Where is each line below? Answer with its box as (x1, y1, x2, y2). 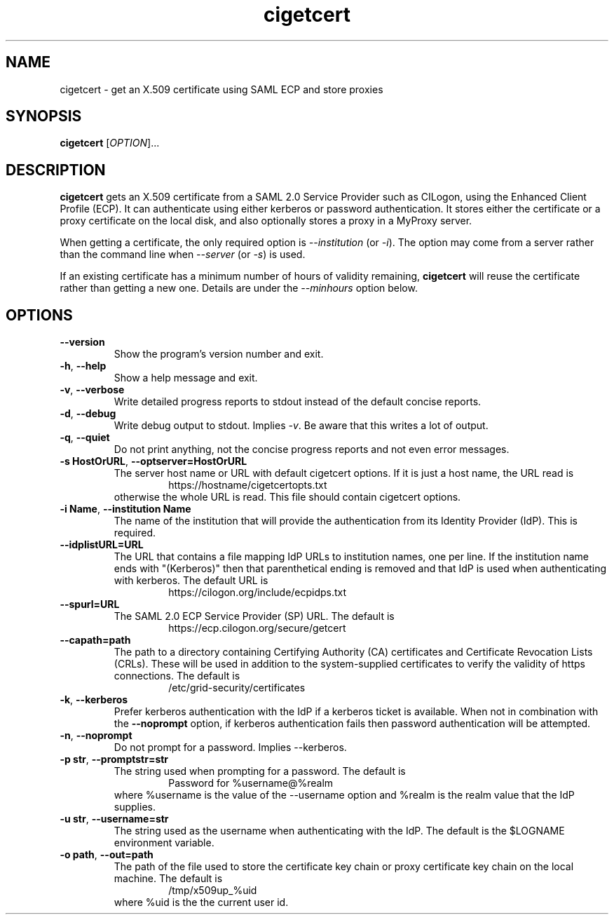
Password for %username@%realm (168, 777, 334, 790)
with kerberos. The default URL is (114, 574, 268, 587)
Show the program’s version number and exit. (114, 348, 324, 360)
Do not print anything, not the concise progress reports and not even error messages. (114, 443, 510, 456)
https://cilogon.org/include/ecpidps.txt (168, 586, 347, 599)
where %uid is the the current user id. (114, 896, 289, 909)
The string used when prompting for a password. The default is (114, 765, 406, 778)
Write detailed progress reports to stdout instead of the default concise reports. (114, 395, 482, 408)
